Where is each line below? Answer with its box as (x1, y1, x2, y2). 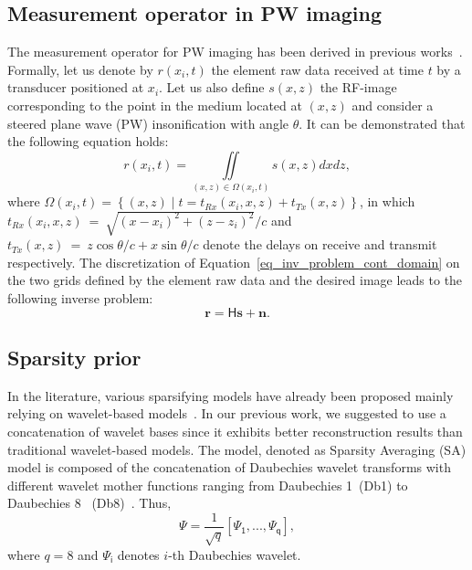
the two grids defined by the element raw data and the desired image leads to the (7, 270, 463, 290)
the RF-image (320, 78, 397, 97)
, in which (359, 192, 415, 211)
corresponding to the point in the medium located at (7, 95, 302, 114)
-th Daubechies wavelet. (168, 544, 301, 564)
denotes (117, 544, 160, 564)
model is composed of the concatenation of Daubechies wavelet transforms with (7, 458, 451, 477)
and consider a (351, 95, 434, 114)
